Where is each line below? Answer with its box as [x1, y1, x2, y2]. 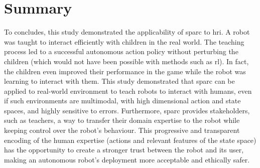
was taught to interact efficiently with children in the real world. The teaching [4, 36, 244, 47]
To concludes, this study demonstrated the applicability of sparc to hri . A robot [4, 27, 250, 37]
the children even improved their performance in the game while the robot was [4, 66, 246, 76]
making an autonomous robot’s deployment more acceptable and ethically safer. [4, 154, 250, 164]
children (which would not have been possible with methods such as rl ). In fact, [4, 56, 249, 66]
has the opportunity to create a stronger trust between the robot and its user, [4, 144, 244, 155]
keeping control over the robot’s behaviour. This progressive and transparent [4, 125, 240, 135]
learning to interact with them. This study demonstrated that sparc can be [4, 76, 235, 86]
